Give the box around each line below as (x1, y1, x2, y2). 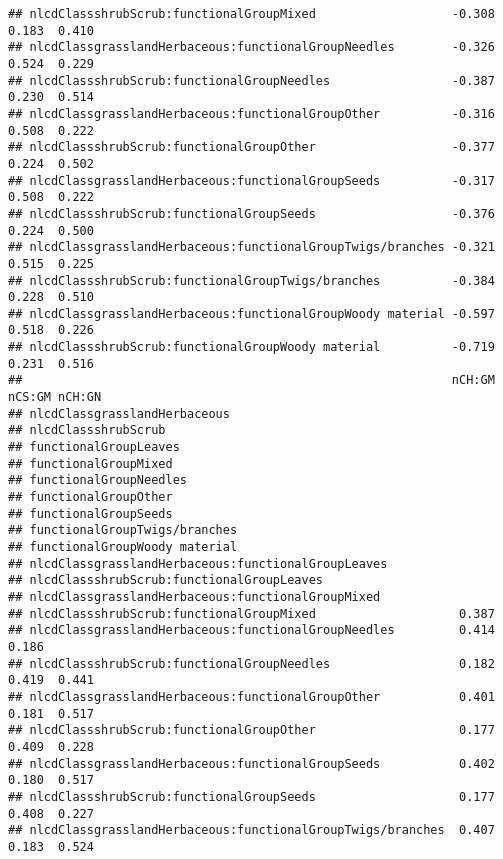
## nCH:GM (8, 373, 495, 388)
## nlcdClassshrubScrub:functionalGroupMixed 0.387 (8, 606, 495, 621)
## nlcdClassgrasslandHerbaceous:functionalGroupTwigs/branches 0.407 (8, 823, 495, 838)
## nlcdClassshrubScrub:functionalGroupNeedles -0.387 (8, 73, 495, 88)
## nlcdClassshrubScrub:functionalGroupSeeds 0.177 (8, 789, 495, 804)
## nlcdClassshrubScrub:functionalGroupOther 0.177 (8, 723, 495, 738)
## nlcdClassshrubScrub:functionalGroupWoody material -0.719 (8, 340, 495, 355)
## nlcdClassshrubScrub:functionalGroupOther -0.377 (8, 140, 495, 155)
